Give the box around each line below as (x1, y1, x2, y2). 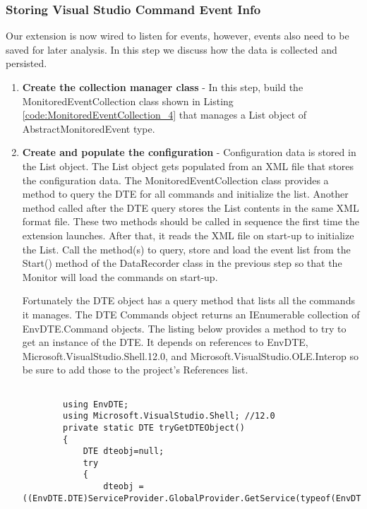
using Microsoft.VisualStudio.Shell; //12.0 (63, 411, 275, 421)
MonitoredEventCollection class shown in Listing (22, 93, 234, 108)
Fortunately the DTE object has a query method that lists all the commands (22, 293, 355, 308)
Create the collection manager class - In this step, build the (22, 80, 303, 94)
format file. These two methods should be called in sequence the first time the (22, 214, 359, 229)
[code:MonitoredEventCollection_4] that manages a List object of (22, 107, 307, 122)
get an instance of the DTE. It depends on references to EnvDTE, (22, 335, 308, 349)
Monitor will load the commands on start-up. (22, 269, 218, 284)
